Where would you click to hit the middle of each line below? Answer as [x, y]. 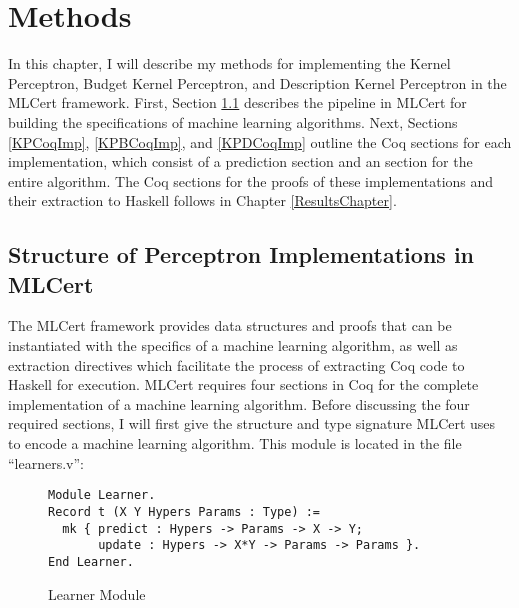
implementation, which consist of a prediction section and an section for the [240, 161]
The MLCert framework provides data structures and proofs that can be [230, 325]
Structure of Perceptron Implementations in [241, 254]
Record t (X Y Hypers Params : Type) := [184, 511]
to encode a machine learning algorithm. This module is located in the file [235, 443]
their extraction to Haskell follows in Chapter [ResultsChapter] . [202, 200]
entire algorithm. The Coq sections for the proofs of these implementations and [251, 180]
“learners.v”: [46, 462]
